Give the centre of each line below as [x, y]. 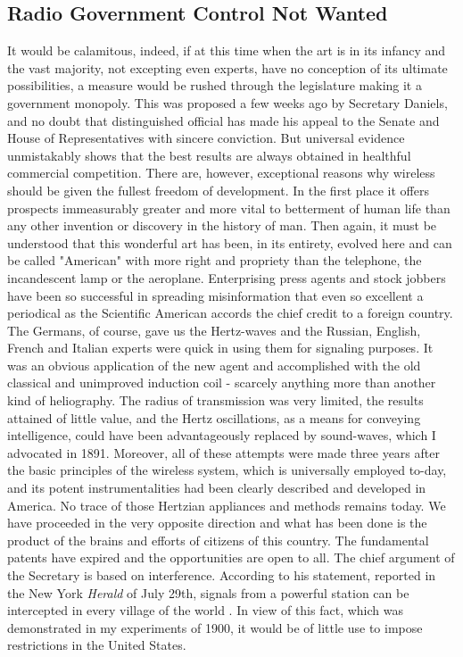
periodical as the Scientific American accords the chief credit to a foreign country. [230, 313]
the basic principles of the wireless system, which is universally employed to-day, [227, 470]
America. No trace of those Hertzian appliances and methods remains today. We [227, 505]
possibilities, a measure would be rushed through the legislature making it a [215, 85]
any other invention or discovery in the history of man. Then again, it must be [222, 225]
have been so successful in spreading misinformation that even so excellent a [215, 295]
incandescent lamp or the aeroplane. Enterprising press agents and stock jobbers [227, 277]
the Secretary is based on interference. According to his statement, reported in [222, 575]
